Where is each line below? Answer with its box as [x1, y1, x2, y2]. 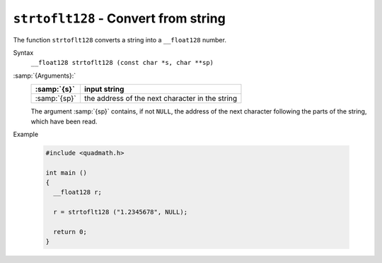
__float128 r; [53, 188, 103, 197]
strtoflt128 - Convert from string [13, 11, 226, 26]
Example [13, 130, 39, 138]
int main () [45, 169, 88, 176]
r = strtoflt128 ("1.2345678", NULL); [53, 208, 187, 216]
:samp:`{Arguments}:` [13, 71, 76, 80]
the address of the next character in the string [83, 94, 238, 104]
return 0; [53, 228, 88, 236]
